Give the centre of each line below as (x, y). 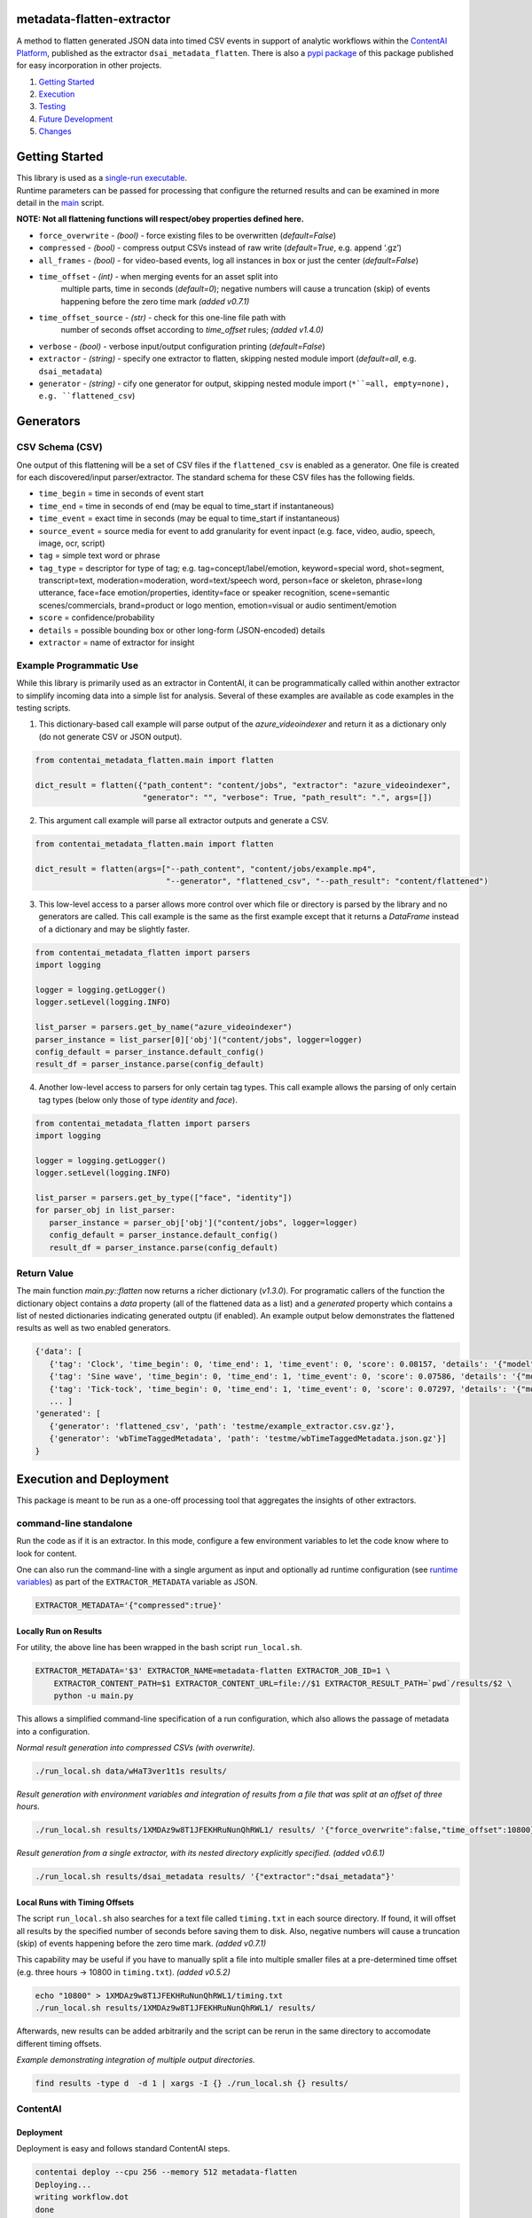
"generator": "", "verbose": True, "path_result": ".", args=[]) (288, 797)
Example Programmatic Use (78, 665)
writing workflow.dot (82, 2197)
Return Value (45, 1273)
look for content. (47, 1553)
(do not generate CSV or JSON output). (110, 736)
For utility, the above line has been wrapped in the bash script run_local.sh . (159, 1648)
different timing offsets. (59, 2043)
